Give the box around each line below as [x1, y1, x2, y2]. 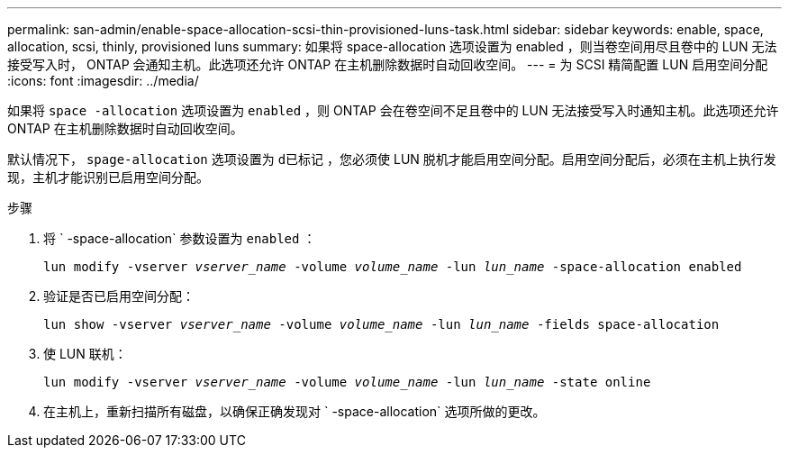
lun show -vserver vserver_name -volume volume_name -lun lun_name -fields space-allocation [43, 317, 720, 332]
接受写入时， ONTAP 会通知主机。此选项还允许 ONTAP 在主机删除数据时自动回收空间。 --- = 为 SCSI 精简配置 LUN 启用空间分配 [7, 57, 768, 72]
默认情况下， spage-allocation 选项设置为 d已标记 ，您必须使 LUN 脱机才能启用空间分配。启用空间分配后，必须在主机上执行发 [7, 151, 776, 167]
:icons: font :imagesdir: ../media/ [7, 73, 199, 88]
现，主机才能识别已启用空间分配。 [7, 169, 209, 185]
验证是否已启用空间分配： [43, 288, 195, 304]
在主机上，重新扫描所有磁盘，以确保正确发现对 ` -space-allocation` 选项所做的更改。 [43, 404, 546, 419]
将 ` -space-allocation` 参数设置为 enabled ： [43, 231, 316, 246]
